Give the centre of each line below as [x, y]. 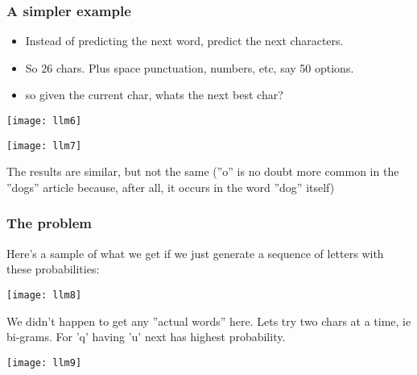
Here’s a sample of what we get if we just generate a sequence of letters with [195, 253]
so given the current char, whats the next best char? [154, 95]
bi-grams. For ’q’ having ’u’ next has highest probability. [146, 337]
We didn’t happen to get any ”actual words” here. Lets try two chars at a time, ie [209, 321]
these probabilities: [53, 269]
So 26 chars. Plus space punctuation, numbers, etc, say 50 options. [190, 67]
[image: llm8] [44, 295]
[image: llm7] [44, 146]
